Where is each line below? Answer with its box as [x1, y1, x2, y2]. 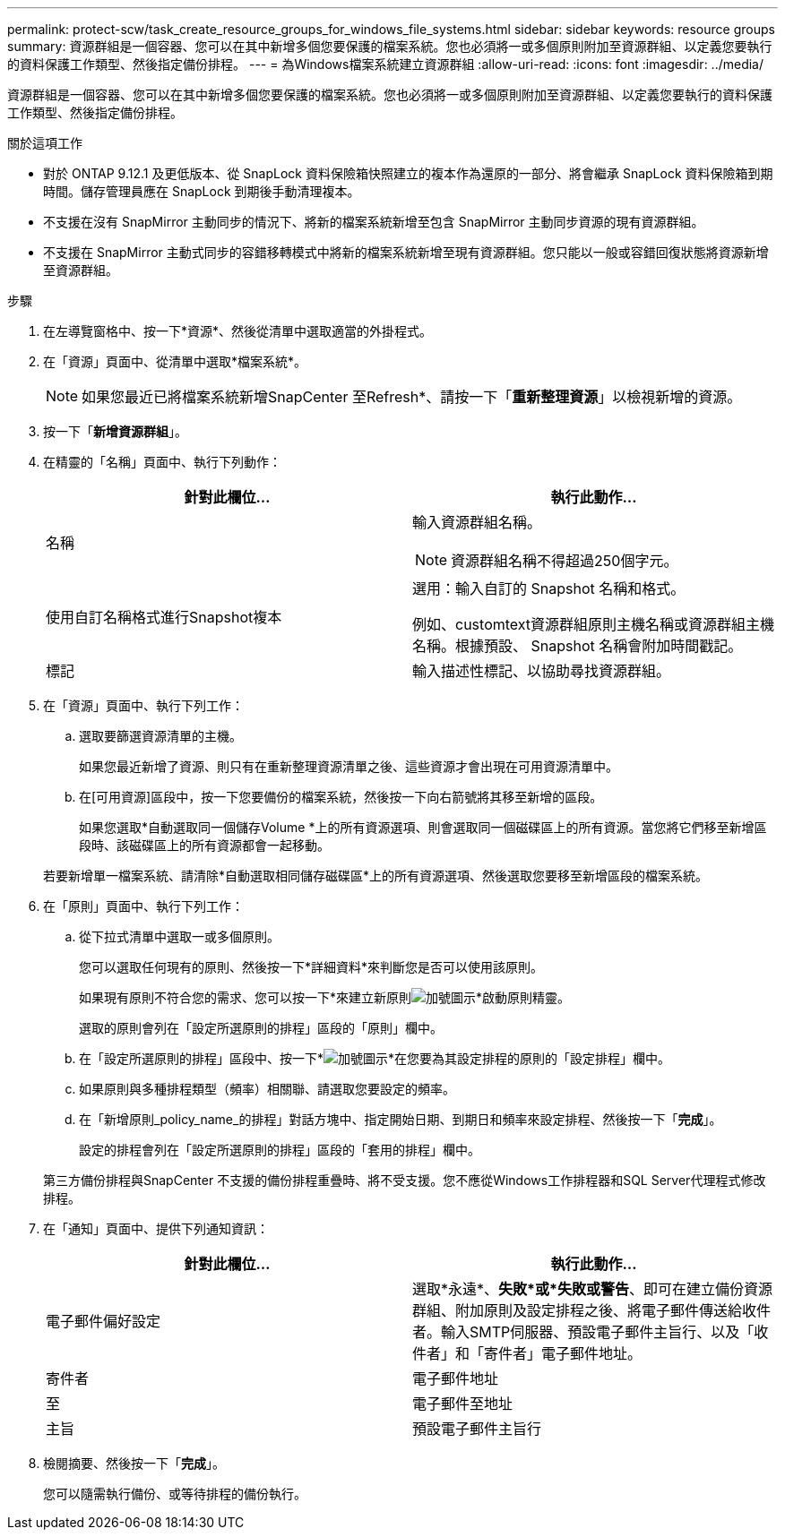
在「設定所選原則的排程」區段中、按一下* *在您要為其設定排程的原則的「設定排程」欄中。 [79, 1051, 671, 1066]
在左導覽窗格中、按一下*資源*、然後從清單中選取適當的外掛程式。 [43, 323, 433, 339]
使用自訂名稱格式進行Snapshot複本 [46, 608, 282, 626]
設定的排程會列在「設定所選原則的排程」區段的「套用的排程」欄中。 [79, 1142, 480, 1157]
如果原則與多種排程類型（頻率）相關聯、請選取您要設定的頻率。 [79, 1081, 455, 1096]
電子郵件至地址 [412, 1395, 513, 1412]
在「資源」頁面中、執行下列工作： [43, 698, 244, 713]
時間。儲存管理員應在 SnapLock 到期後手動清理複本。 [43, 184, 360, 199]
